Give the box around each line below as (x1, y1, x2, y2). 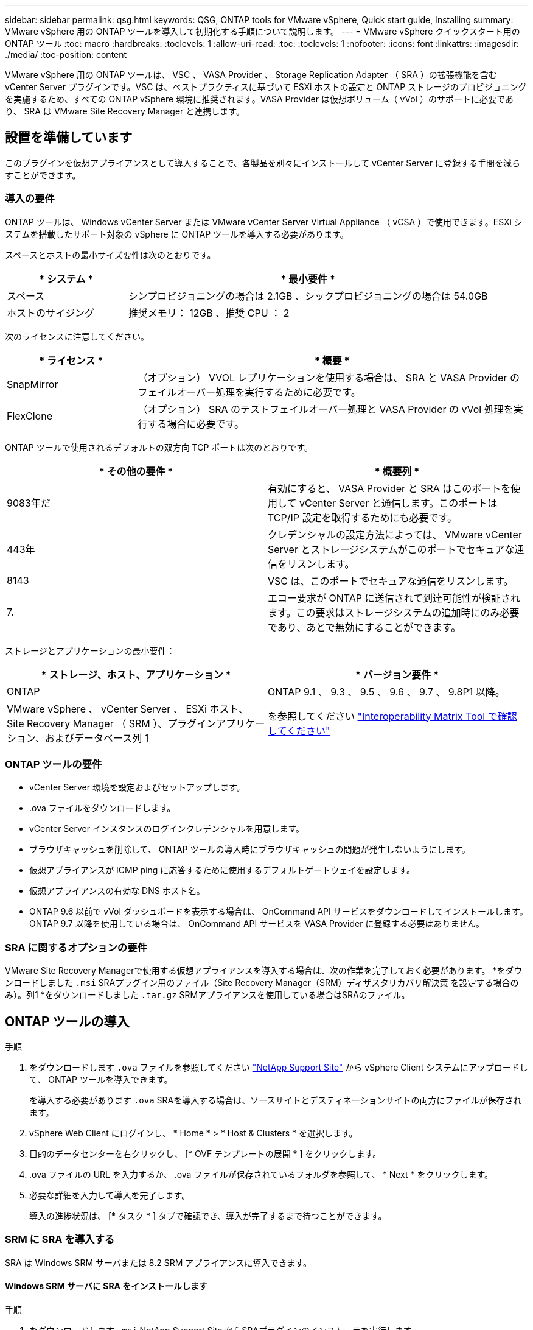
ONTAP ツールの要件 (5, 758, 102, 770)
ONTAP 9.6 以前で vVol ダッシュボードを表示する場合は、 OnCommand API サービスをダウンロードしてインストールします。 (29, 906, 528, 917)
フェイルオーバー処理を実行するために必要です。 (138, 385, 361, 398)
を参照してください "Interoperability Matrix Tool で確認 (268, 709, 517, 722)
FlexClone (7, 409, 52, 422)
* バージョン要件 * (355, 668, 439, 681)
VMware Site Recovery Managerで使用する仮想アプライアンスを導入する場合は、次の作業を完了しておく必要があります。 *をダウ (5, 965, 523, 976)
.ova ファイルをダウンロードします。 (29, 803, 176, 814)
